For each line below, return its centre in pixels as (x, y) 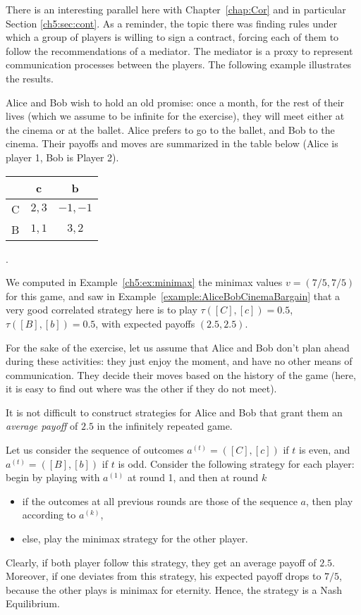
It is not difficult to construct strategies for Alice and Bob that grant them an (174, 412)
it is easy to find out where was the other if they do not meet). (141, 389)
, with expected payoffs (145, 323)
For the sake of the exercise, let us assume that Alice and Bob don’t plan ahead (178, 347)
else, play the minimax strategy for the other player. (135, 539)
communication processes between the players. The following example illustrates (179, 64)
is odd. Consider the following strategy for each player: (236, 463)
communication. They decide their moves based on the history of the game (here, (181, 374)
